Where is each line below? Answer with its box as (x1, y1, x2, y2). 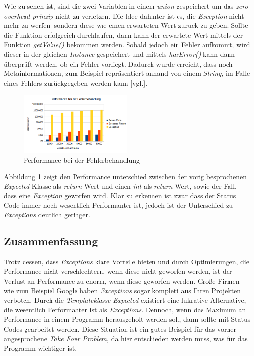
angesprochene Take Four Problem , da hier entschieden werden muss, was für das (4, 333, 248, 343)
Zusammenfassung (4, 234, 98, 249)
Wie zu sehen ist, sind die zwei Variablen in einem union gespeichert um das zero (4, 1, 248, 11)
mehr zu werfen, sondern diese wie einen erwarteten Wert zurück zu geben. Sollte (4, 20, 248, 30)
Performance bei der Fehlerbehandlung (24, 155, 140, 165)
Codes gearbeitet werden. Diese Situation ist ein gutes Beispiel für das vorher (4, 323, 236, 333)
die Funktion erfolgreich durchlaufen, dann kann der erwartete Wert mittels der (4, 29, 243, 40)
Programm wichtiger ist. (4, 343, 77, 353)
